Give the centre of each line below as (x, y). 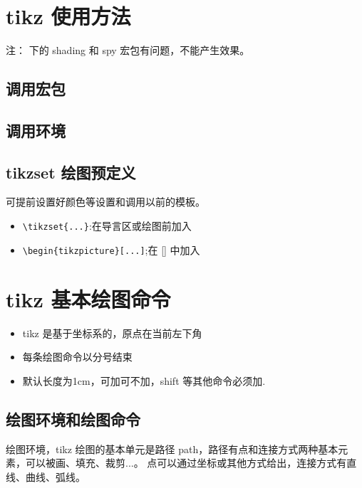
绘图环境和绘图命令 (73, 419)
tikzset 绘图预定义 (71, 172)
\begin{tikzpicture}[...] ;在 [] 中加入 (111, 249)
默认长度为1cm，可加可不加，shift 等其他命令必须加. (144, 380)
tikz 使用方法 (68, 16)
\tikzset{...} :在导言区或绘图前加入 (107, 226)
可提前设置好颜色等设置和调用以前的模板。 (105, 202)
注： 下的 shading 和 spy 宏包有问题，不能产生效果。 (128, 50)
